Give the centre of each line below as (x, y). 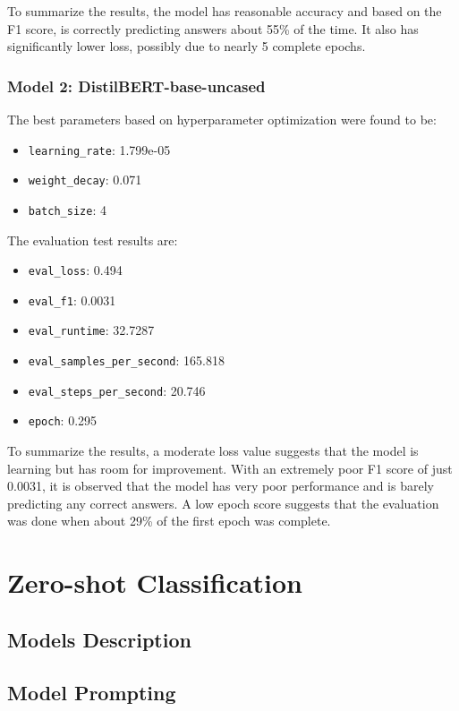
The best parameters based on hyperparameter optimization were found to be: (222, 119)
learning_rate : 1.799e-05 (99, 149)
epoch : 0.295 (63, 420)
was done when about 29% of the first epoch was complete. (169, 521)
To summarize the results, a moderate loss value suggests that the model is (213, 451)
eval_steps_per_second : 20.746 (117, 390)
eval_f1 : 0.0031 (72, 300)
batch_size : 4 (67, 209)
